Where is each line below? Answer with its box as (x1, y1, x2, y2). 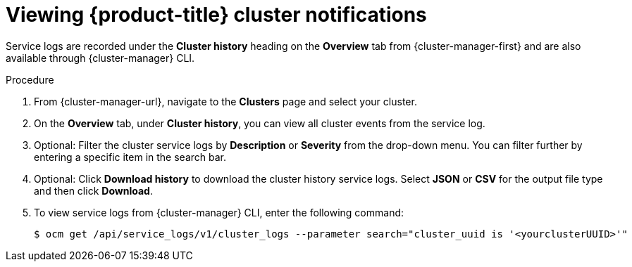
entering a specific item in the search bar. (34, 150, 227, 163)
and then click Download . (34, 184, 153, 197)
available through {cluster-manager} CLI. (6, 51, 195, 64)
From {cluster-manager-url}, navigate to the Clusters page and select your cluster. (34, 95, 417, 108)
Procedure (6, 73, 54, 86)
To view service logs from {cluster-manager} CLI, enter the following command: (34, 206, 404, 219)
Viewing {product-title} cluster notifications (6, 3, 427, 27)
